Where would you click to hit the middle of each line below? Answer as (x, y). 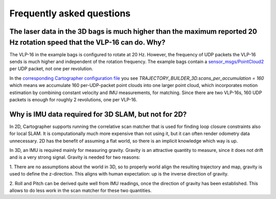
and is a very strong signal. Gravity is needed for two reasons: (75, 157)
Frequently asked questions (70, 13)
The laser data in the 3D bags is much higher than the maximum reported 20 (133, 31)
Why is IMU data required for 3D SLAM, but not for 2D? (98, 114)
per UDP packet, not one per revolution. (51, 69)
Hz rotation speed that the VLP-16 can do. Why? (87, 42)
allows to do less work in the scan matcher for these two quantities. (80, 191)
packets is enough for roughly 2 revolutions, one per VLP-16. (73, 99)
